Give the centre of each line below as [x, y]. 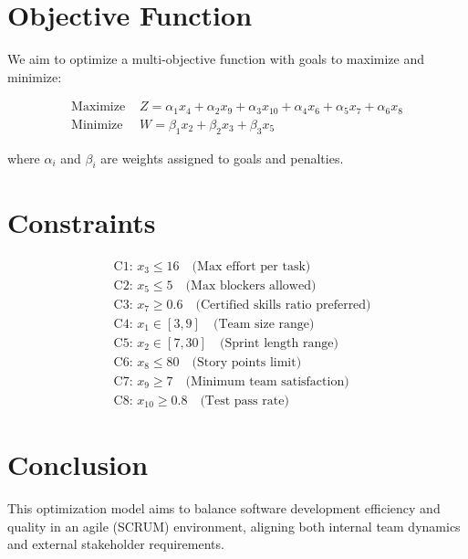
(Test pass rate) [244, 401]
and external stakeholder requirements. [116, 544]
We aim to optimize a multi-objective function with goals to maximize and [216, 59]
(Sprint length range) [279, 343]
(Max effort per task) [251, 266]
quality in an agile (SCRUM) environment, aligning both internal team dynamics [234, 526]
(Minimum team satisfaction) [267, 381]
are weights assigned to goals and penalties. [222, 158]
